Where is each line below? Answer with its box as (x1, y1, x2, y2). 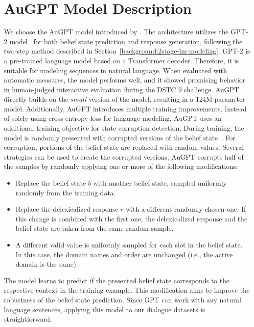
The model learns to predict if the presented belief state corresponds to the (4, 275, 230, 285)
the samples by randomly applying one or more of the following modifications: (4, 161, 238, 171)
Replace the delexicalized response (15, 204, 118, 214)
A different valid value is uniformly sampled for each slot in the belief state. (15, 240, 243, 249)
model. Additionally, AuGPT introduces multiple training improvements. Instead (4, 103, 247, 113)
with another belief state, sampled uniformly (93, 178, 227, 188)
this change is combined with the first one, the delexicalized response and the (15, 213, 248, 223)
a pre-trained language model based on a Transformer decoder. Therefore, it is (4, 55, 239, 65)
